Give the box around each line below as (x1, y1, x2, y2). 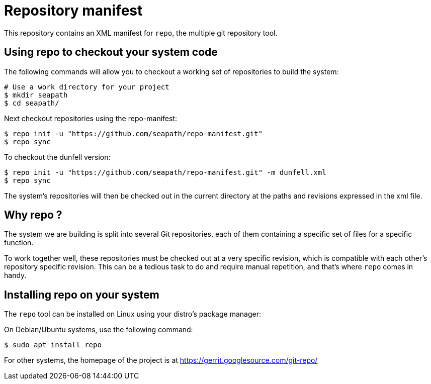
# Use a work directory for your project (4, 82, 169, 91)
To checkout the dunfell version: (4, 152, 111, 161)
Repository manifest (4, 2, 143, 19)
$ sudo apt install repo (4, 341, 102, 349)
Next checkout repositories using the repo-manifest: (4, 114, 178, 123)
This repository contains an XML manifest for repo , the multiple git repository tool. (4, 28, 278, 37)
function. (4, 238, 34, 247)
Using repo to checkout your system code (4, 46, 218, 59)
